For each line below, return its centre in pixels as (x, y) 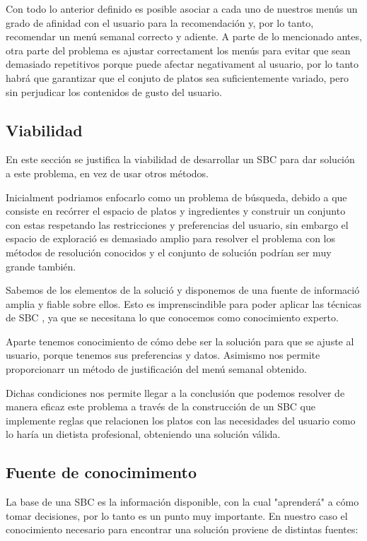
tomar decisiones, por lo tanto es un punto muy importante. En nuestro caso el (177, 515)
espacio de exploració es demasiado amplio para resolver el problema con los (171, 238)
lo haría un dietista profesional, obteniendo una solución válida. (143, 434)
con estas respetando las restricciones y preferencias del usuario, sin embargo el (177, 224)
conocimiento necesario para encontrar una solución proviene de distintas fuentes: (182, 529)
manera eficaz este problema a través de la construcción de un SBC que (161, 406)
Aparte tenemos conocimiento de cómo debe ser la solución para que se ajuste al (180, 341)
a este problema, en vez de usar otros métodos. (107, 173)
